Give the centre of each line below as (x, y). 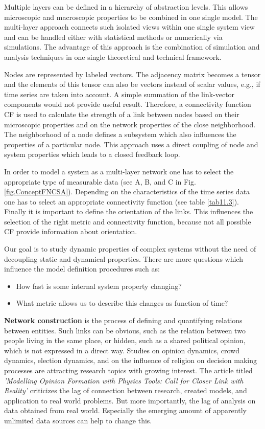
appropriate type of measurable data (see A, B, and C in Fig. (100, 181)
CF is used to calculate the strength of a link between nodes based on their (122, 114)
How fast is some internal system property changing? (99, 286)
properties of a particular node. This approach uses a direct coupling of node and (131, 144)
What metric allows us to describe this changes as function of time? (122, 303)
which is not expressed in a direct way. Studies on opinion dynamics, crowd (122, 350)
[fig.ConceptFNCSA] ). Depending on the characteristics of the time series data (127, 191)
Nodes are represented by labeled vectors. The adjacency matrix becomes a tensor (132, 74)
